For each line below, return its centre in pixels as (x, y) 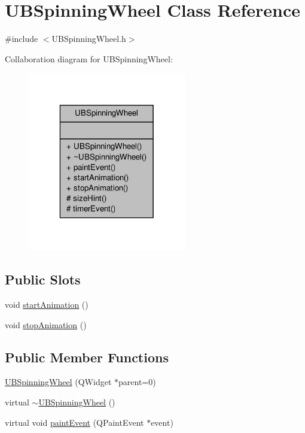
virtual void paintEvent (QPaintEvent (74, 422)
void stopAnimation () (46, 324)
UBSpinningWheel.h (89, 39)
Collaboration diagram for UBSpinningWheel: (89, 58)
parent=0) (137, 382)
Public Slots (43, 279)
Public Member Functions (87, 357)
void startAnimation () (47, 304)
